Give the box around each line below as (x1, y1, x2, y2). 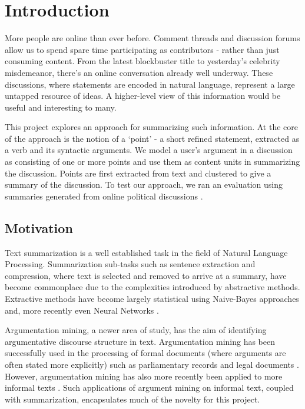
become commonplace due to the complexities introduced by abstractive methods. (5, 281, 300, 293)
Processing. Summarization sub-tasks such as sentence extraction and (5, 258, 256, 270)
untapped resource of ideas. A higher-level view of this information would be (5, 89, 281, 102)
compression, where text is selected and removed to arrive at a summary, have (5, 269, 287, 281)
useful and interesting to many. (5, 101, 117, 113)
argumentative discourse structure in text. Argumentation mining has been (5, 335, 276, 347)
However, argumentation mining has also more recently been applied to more (5, 370, 283, 382)
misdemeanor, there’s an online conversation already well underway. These (5, 66, 273, 78)
